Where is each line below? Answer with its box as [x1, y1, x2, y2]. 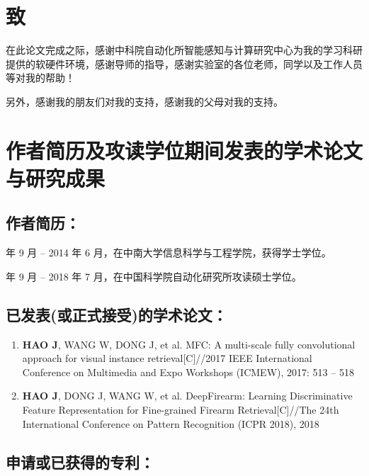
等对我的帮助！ [6, 70, 75, 85]
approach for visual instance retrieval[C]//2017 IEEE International [22, 351, 312, 365]
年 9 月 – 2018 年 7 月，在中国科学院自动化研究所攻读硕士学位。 [6, 268, 302, 283]
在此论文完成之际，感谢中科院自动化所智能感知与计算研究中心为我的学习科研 [6, 42, 363, 57]
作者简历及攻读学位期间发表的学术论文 [6, 135, 363, 164]
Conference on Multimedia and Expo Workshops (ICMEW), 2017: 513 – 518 [22, 364, 354, 379]
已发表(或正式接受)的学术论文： [6, 303, 227, 325]
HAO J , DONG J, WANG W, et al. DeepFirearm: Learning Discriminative [22, 388, 353, 403]
